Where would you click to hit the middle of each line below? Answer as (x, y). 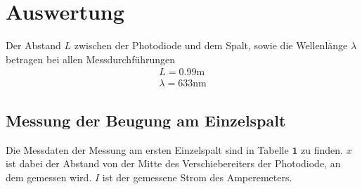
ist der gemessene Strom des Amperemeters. (197, 177)
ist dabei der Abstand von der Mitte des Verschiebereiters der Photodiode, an (173, 163)
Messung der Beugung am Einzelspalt (146, 120)
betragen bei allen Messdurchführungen (91, 59)
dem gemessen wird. (49, 177)
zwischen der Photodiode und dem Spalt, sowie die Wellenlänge (211, 45)
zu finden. (322, 149)
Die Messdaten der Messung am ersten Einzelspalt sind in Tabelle (147, 149)
